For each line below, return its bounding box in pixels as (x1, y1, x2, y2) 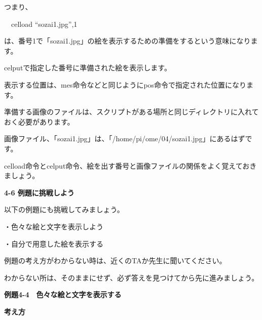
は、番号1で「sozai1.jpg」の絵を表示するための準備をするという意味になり (4, 35, 251, 46)
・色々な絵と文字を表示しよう (4, 221, 103, 231)
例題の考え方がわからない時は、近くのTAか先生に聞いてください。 (4, 255, 227, 266)
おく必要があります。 (4, 116, 74, 127)
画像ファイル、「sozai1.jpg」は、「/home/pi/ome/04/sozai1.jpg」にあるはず (4, 133, 245, 144)
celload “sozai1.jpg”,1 (11, 18, 78, 29)
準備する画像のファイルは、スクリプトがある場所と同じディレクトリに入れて (4, 106, 259, 117)
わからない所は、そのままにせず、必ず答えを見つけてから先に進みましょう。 (4, 272, 259, 283)
